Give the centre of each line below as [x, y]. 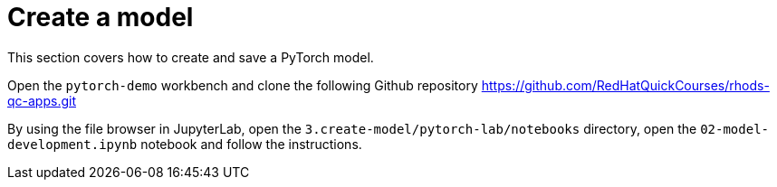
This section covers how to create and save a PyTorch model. [191, 57]
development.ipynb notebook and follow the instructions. [185, 144]
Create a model [101, 17]
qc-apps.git [42, 100]
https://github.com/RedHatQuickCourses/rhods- [625, 85]
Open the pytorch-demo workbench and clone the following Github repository [243, 85]
